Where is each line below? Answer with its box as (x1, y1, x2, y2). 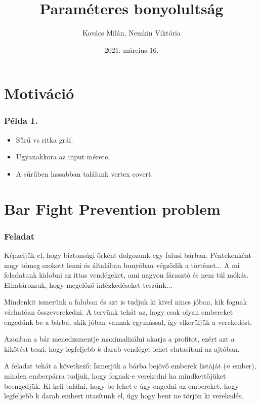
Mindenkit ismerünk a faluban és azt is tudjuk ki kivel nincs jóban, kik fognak (4, 296, 247, 307)
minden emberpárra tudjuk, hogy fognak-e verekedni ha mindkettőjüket (4, 371, 226, 381)
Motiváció (4, 83, 74, 104)
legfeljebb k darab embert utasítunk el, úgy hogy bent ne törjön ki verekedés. (4, 390, 244, 401)
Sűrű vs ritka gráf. (16, 134, 73, 145)
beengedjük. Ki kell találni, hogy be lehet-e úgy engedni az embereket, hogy (4, 380, 239, 391)
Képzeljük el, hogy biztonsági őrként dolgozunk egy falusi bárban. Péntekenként (4, 250, 251, 260)
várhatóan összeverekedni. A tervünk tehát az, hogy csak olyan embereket (4, 307, 233, 317)
